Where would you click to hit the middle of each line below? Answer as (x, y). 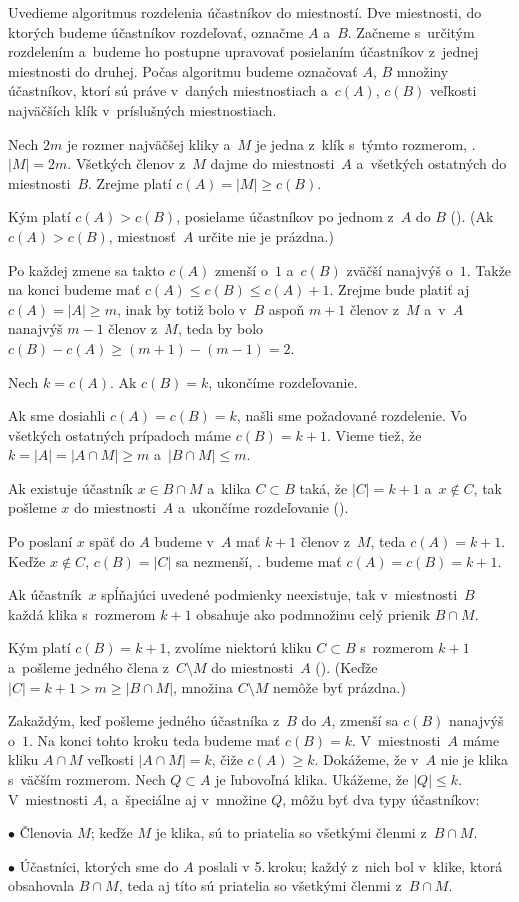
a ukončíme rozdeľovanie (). (263, 507)
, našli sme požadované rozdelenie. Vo (351, 415)
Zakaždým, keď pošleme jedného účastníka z (144, 720)
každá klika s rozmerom (82, 613)
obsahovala (41, 885)
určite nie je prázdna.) (266, 235)
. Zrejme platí (130, 182)
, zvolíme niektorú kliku (239, 647)
